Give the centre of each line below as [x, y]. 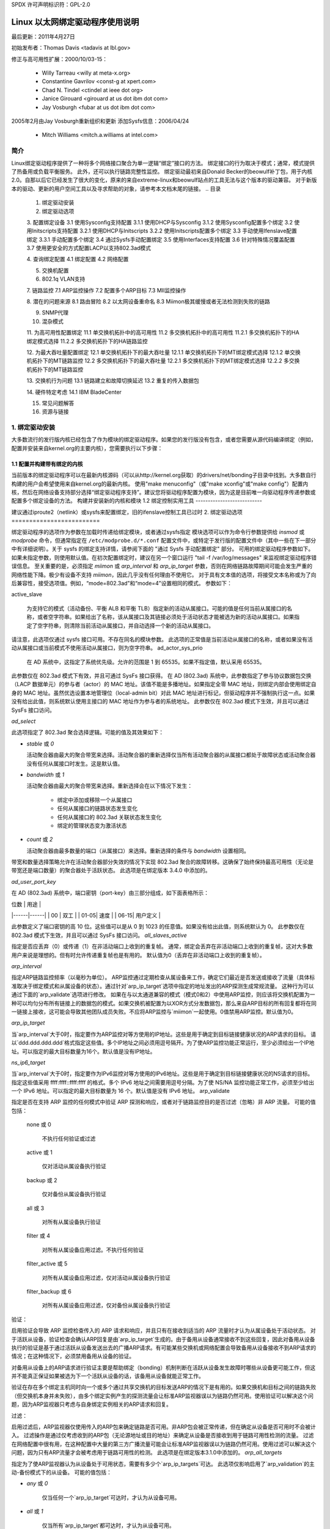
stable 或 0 [40, 744]
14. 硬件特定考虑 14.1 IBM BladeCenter [74, 392]
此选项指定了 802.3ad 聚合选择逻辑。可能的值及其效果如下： [88, 732]
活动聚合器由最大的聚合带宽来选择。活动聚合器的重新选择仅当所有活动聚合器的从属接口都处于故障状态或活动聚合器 [171, 755]
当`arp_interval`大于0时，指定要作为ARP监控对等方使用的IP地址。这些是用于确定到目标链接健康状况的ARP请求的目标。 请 [164, 1034]
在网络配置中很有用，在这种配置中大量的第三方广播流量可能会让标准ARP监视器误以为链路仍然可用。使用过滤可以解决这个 [164, 1444]
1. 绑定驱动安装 [33, 428]
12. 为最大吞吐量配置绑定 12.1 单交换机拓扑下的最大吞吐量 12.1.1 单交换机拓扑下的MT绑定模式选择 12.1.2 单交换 [163, 352]
